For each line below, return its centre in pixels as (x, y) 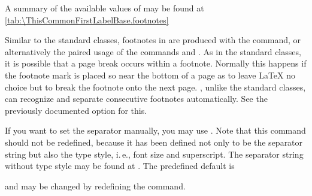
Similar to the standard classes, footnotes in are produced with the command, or (153, 40)
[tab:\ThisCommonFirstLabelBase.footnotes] (87, 19)
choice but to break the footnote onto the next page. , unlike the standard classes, (155, 87)
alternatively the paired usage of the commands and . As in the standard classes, (153, 51)
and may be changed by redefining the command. (95, 186)
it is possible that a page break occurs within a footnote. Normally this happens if (156, 63)
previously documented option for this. (76, 110)
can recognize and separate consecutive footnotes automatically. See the (136, 99)
